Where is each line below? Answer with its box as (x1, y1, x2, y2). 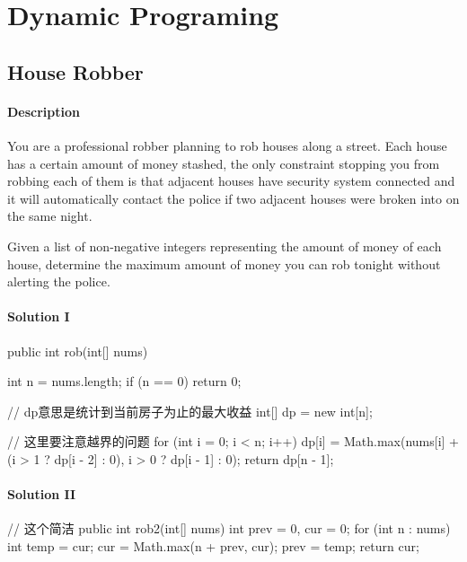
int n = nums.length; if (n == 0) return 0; (7, 372, 242, 391)
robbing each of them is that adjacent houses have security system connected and (7, 171, 455, 190)
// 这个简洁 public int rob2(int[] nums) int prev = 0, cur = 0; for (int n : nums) (7, 519, 451, 538)
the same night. (7, 206, 93, 225)
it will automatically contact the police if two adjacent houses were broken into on (7, 189, 460, 207)
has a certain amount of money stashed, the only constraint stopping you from (7, 154, 440, 172)
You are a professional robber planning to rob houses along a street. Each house (7, 136, 447, 154)
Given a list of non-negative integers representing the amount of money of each (7, 236, 442, 255)
